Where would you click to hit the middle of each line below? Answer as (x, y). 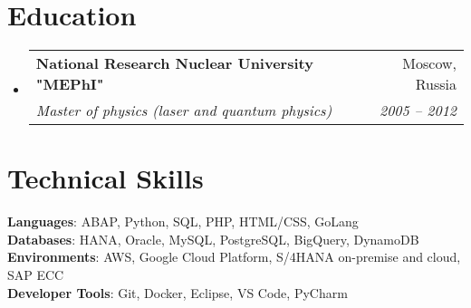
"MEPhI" (70, 84)
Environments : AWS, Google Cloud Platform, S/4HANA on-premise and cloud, (234, 257)
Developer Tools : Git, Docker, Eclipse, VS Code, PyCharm (178, 292)
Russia (436, 84)
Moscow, (429, 63)
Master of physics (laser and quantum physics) (184, 111)
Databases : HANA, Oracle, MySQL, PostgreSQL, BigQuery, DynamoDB (213, 239)
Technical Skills (106, 178)
